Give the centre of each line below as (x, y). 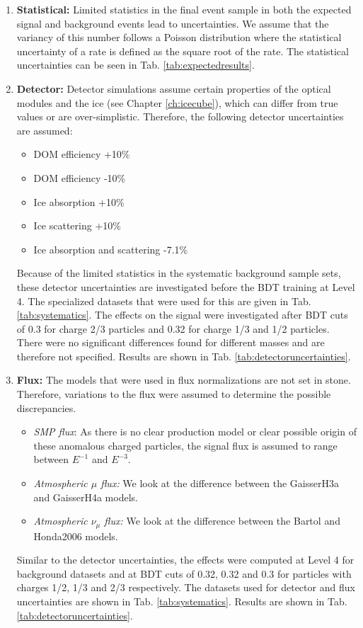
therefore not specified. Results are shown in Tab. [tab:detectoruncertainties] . (184, 356)
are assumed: (45, 130)
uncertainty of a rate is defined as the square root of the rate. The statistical (183, 51)
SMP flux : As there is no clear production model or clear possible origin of (195, 432)
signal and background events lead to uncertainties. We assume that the (173, 23)
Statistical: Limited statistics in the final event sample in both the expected (184, 9)
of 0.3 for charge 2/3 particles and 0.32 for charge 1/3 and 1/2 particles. (173, 328)
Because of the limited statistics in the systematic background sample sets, (179, 273)
